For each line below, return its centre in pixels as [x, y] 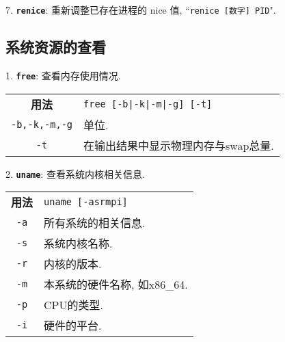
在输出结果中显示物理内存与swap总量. [179, 145]
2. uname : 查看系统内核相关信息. [75, 173]
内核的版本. [73, 264]
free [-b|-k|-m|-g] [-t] [148, 104]
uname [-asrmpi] [86, 202]
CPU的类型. [73, 305]
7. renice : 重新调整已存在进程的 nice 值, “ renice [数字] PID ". [141, 10]
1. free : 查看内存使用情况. [63, 75]
